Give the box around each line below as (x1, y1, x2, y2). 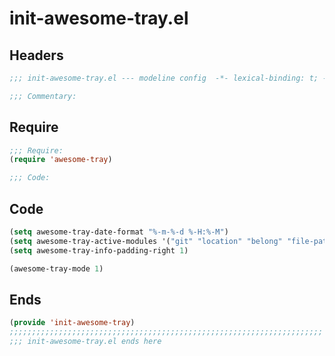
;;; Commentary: (9, 91, 77, 101)
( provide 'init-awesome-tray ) (9, 318, 136, 328)
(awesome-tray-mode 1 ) (9, 263, 104, 274)
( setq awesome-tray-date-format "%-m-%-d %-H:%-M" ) (9, 227, 229, 237)
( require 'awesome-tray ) (9, 155, 113, 165)
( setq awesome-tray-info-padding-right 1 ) (9, 245, 189, 256)
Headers (9, 47, 64, 64)
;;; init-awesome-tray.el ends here (9, 337, 162, 347)
